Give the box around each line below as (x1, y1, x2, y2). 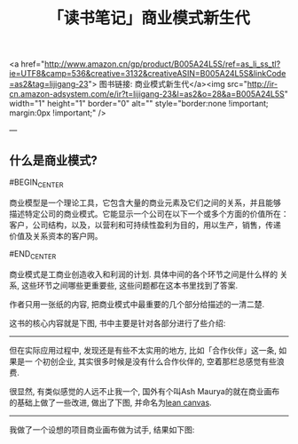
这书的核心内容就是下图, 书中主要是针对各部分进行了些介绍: (9, 317, 226, 329)
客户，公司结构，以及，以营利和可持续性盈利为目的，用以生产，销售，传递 (9, 219, 281, 230)
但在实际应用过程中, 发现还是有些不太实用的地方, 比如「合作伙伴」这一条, (9, 345, 277, 355)
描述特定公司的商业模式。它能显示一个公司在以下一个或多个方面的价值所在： (9, 208, 289, 218)
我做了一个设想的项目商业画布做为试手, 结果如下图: (9, 424, 195, 435)
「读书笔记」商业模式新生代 (47, 8, 250, 28)
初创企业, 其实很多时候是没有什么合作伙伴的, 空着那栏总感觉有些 (42, 356, 277, 367)
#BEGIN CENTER (9, 177, 64, 189)
